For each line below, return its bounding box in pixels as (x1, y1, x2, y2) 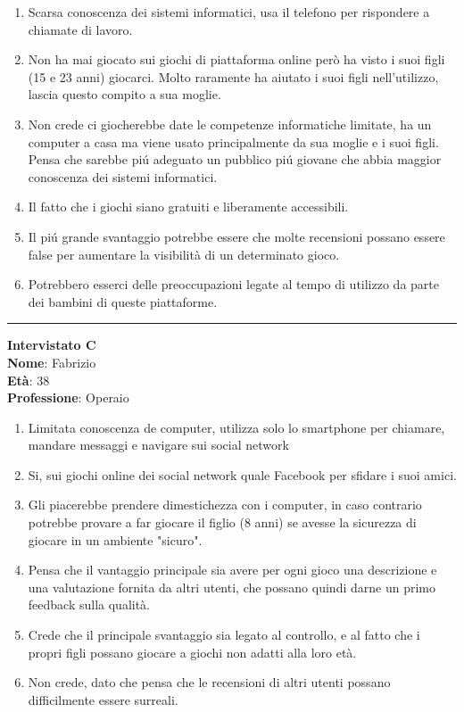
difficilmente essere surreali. (28, 690, 178, 708)
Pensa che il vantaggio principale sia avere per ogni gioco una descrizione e (28, 560, 437, 579)
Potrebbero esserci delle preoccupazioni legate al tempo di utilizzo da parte (28, 275, 439, 294)
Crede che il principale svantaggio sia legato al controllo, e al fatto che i (28, 625, 420, 644)
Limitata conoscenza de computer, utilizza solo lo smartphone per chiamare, (28, 418, 445, 436)
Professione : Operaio (7, 388, 129, 407)
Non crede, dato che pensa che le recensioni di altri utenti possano (28, 673, 391, 691)
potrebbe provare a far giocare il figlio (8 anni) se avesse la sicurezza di (28, 513, 417, 532)
